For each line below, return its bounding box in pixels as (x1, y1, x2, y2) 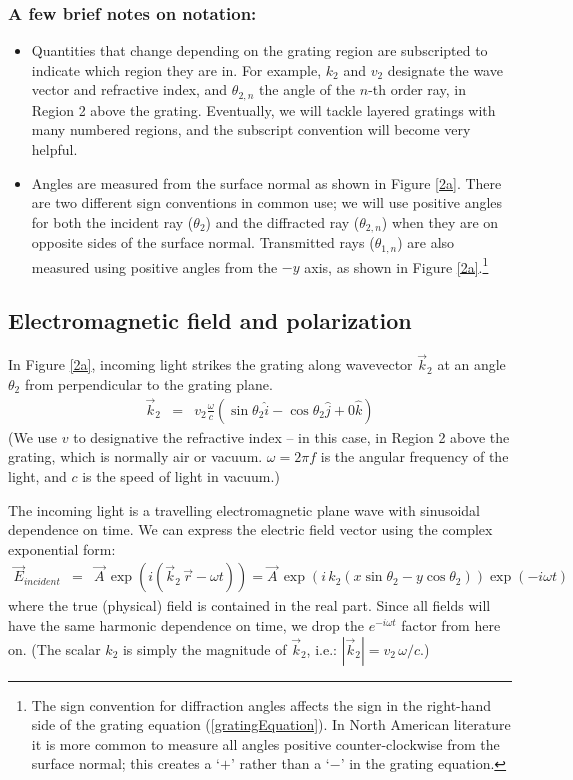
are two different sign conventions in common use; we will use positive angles (31, 192, 503, 213)
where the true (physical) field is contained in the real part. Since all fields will (8, 595, 491, 616)
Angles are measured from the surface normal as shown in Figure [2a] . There (31, 172, 502, 193)
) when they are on (381, 211, 499, 232)
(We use (8, 426, 58, 447)
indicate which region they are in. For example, (31, 59, 322, 80)
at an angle (437, 354, 506, 375)
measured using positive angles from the (31, 256, 278, 277)
